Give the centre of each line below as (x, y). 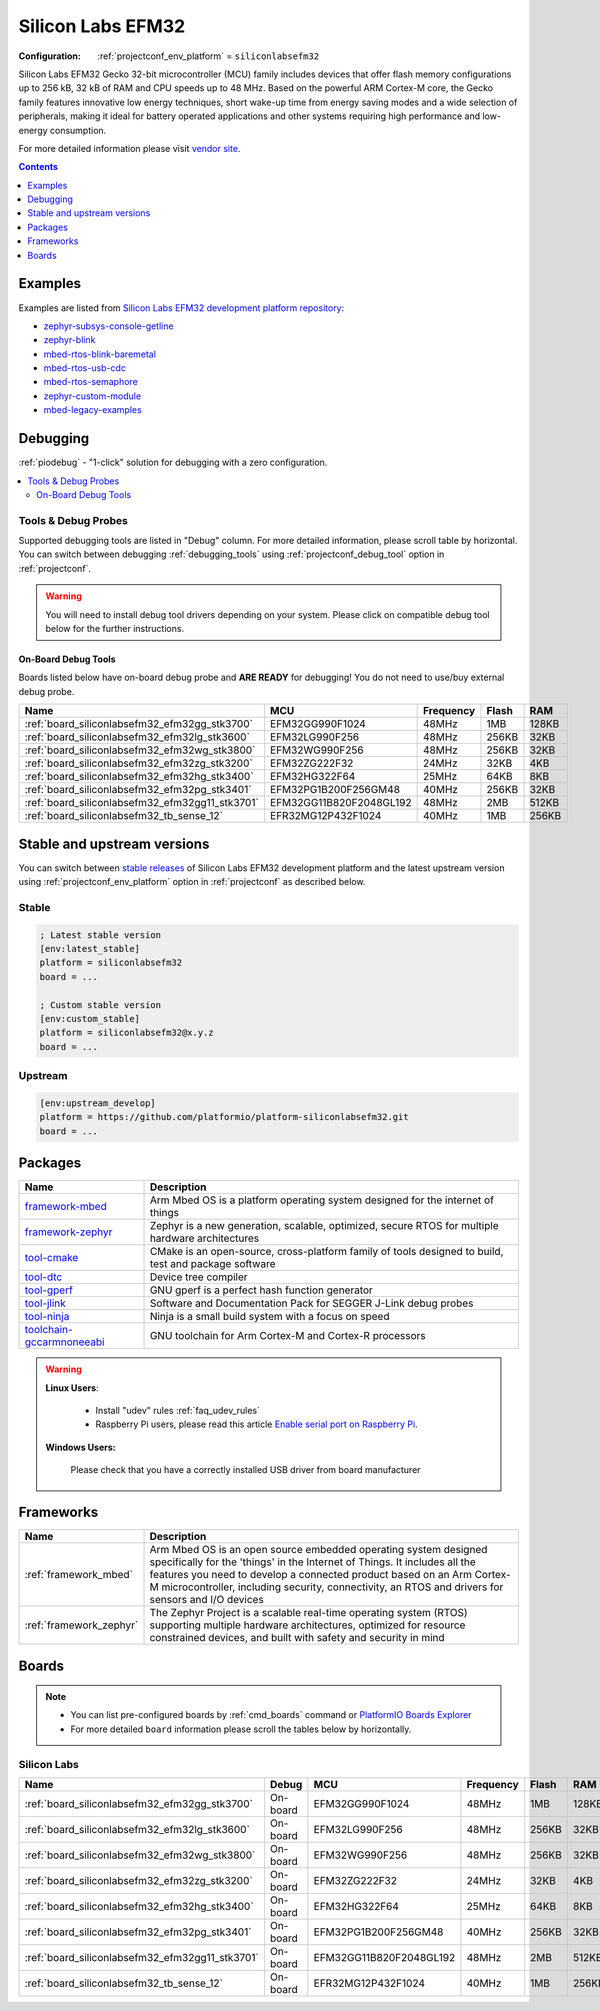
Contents (38, 167)
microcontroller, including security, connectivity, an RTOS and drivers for (332, 1587)
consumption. (78, 130)
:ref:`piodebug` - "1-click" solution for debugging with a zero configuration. (173, 462)
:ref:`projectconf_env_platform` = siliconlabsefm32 (208, 56)
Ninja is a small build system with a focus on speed (269, 1317)
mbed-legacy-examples (92, 410)
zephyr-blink (69, 340)
